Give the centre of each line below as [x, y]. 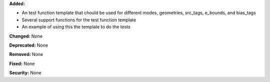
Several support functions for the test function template [79, 19]
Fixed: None [22, 63]
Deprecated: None [29, 45]
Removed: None [26, 54]
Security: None [25, 73]
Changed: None [26, 36]
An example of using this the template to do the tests [76, 27]
